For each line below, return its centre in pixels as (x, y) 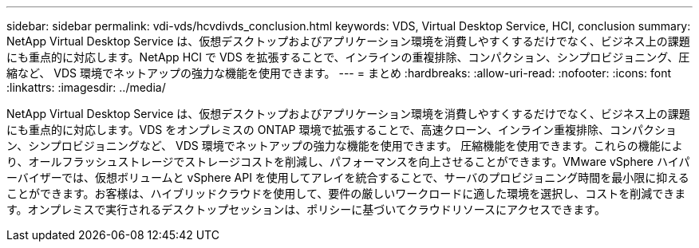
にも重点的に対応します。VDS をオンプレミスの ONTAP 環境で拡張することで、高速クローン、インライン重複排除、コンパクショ (342, 130)
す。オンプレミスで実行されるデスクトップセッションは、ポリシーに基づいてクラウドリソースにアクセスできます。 (306, 209)
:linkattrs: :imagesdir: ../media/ (86, 87)
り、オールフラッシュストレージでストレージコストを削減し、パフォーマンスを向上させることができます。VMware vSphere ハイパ (348, 161)
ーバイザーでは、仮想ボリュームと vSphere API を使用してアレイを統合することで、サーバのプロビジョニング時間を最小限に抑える (348, 177)
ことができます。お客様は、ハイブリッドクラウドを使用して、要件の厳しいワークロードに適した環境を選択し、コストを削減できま (346, 193)
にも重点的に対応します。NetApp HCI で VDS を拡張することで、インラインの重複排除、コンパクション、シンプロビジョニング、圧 (348, 57)
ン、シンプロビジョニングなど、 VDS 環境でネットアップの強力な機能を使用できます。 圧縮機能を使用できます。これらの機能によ (345, 146)
